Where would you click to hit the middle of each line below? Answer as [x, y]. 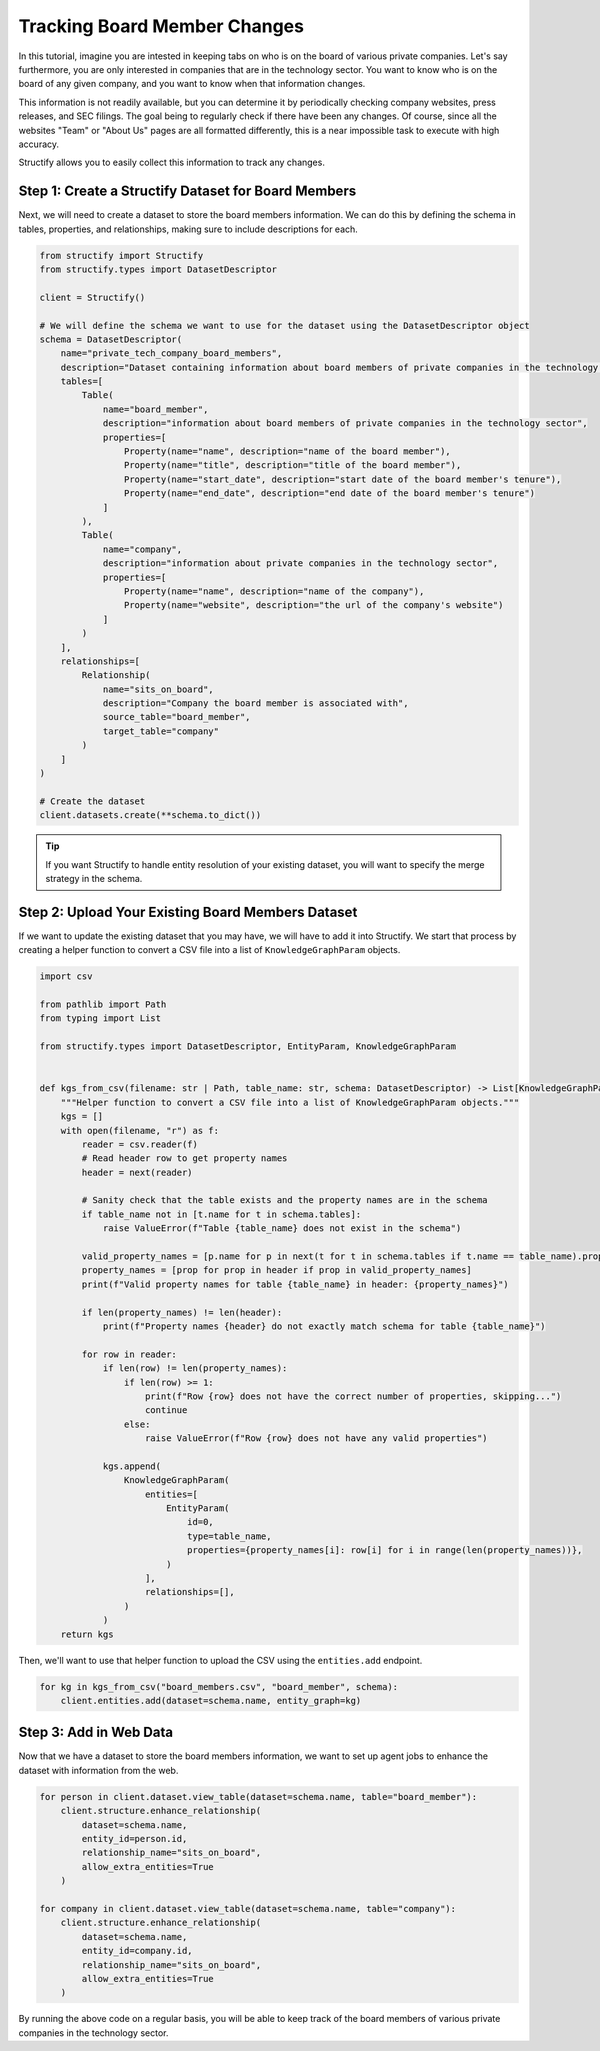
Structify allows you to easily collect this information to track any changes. [171, 162]
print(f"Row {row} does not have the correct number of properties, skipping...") [353, 1396]
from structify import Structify [121, 255]
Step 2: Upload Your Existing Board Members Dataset [188, 911]
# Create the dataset [92, 801]
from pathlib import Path [103, 1004]
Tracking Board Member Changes [161, 26]
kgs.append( [132, 1466]
